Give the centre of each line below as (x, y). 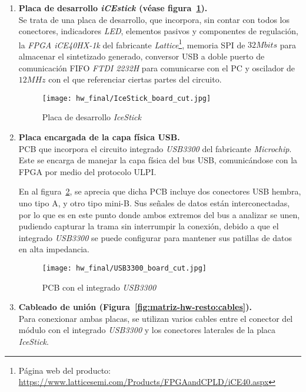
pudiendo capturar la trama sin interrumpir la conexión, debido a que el (149, 226)
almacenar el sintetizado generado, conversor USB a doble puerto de (142, 56)
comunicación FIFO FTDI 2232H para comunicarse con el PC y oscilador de (157, 67)
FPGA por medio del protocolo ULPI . (87, 171)
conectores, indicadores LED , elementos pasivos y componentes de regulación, (158, 31)
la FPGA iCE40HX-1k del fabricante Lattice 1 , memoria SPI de (132, 44)
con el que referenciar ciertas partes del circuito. (135, 79)
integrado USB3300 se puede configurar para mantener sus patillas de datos (155, 237)
